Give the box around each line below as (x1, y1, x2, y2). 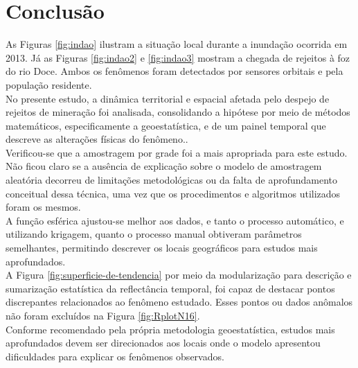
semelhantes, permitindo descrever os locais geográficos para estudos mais (6, 240, 318, 255)
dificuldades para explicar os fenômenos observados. (6, 349, 224, 363)
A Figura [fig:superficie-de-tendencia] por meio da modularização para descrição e (6, 268, 352, 282)
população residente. (6, 77, 92, 91)
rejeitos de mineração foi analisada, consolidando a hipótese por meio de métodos (6, 105, 350, 119)
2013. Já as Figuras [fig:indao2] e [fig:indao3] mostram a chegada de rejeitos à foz (6, 50, 350, 64)
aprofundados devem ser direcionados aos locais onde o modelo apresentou (6, 335, 321, 350)
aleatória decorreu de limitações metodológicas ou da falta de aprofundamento (6, 173, 338, 187)
